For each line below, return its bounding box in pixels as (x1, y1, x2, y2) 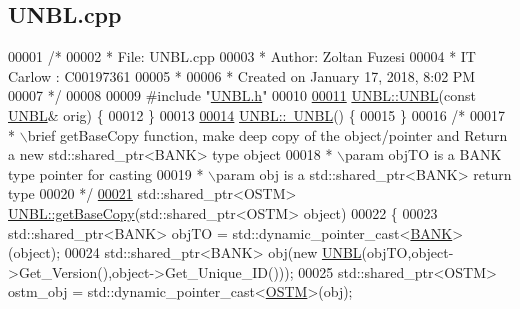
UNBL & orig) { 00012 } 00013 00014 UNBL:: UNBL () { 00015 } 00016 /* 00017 (8, 104, 506, 125)
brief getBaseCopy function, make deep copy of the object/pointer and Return (27, 124, 508, 145)
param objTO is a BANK (345, 144, 502, 165)
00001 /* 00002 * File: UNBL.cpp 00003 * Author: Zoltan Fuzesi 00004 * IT (8, 46, 476, 67)
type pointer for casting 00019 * (8, 163, 204, 184)
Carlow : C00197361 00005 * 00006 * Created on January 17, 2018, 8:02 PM (8, 65, 476, 86)
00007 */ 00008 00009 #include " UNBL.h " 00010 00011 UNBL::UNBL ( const (8, 85, 476, 106)
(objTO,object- (361, 242, 454, 263)
